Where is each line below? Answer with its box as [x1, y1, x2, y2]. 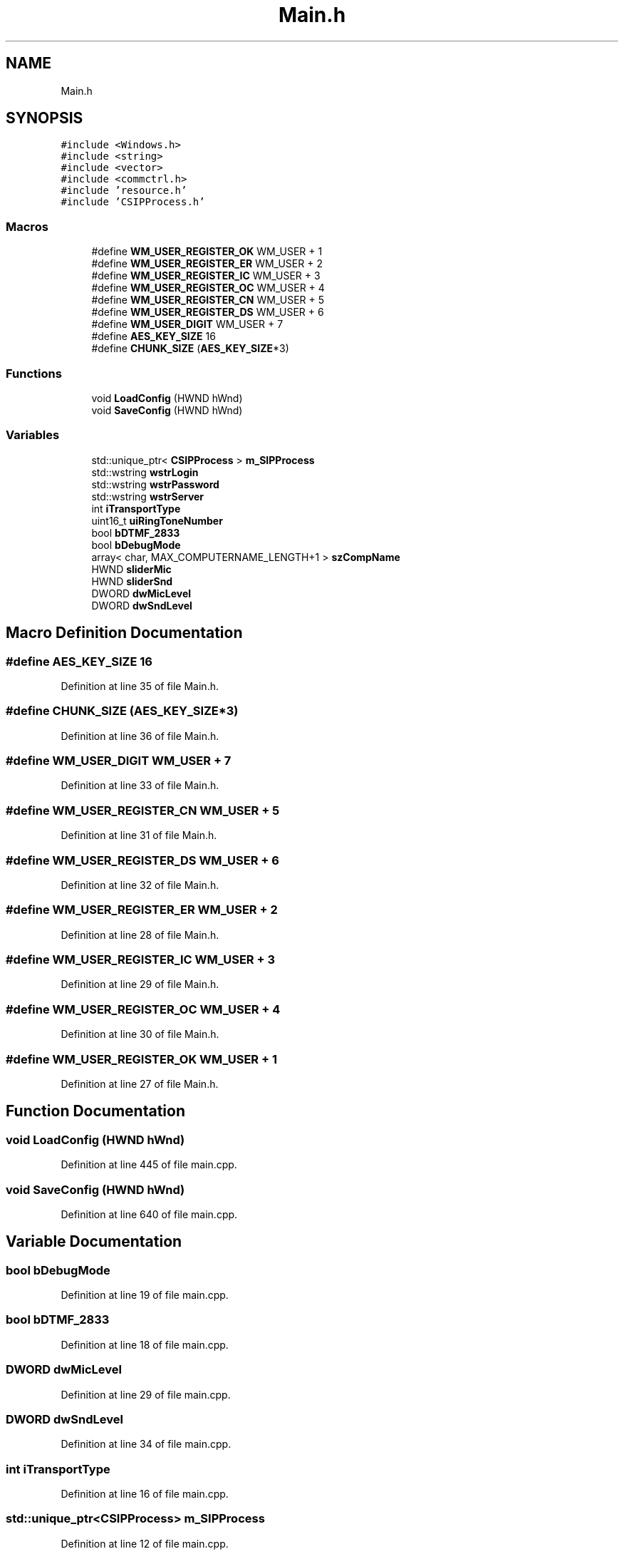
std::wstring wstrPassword [91, 478, 219, 490]
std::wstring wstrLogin [91, 465, 199, 478]
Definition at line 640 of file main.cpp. [61, 1208, 238, 1220]
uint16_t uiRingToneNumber [91, 514, 223, 527]
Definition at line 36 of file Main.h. [61, 729, 219, 742]
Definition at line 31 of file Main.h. [61, 829, 217, 842]
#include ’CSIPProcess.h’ [61, 196, 205, 208]
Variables [6, 428, 60, 443]
